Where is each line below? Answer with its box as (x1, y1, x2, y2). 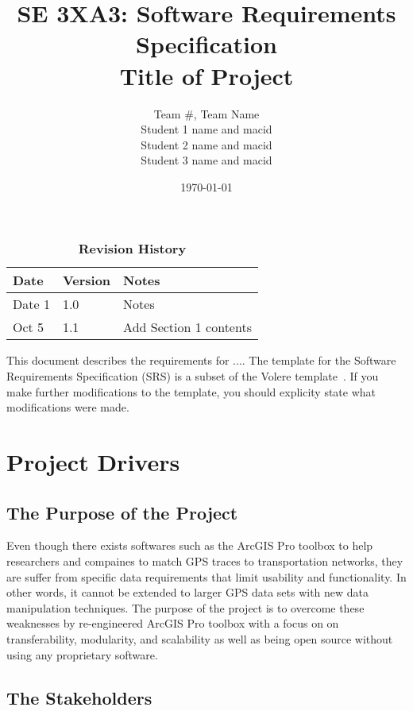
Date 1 (13, 295, 50, 314)
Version (62, 271, 111, 290)
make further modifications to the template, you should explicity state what (6, 383, 376, 400)
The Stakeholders (6, 685, 152, 709)
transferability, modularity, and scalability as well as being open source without (6, 630, 393, 647)
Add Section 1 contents (123, 318, 252, 337)
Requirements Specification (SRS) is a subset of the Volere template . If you (6, 368, 379, 384)
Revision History (78, 239, 187, 258)
